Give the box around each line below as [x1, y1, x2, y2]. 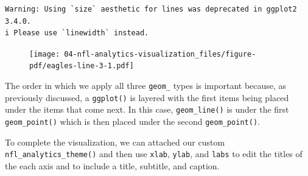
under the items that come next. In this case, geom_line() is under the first [5, 103, 289, 116]
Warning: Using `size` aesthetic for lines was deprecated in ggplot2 [5, 5, 297, 13]
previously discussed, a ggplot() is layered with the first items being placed [5, 91, 289, 104]
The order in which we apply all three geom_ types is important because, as [5, 79, 287, 92]
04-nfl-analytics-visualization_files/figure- [64, 49, 256, 58]
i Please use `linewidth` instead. [5, 29, 149, 38]
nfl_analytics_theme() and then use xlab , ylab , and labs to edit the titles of [5, 147, 303, 160]
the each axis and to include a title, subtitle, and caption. [5, 159, 220, 172]
